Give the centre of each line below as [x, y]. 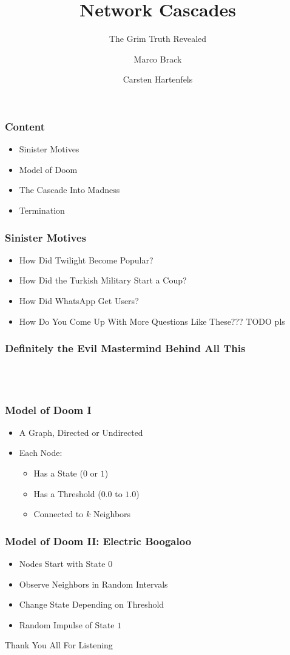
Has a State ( [58, 473]
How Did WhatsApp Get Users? [79, 300]
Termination [42, 210]
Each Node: [41, 453]
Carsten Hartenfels [158, 79]
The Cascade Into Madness [69, 190]
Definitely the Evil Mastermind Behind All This [125, 348]
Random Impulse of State [67, 624]
